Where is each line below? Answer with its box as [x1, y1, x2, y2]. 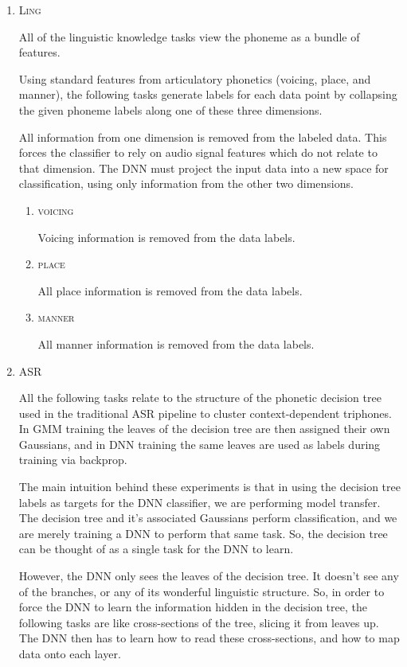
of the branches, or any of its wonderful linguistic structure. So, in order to [18, 583, 385, 599]
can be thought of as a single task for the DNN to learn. [18, 540, 294, 557]
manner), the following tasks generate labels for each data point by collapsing [18, 86, 397, 103]
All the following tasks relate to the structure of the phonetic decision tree [18, 389, 382, 406]
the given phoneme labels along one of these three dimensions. [18, 101, 323, 118]
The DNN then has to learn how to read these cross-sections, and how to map [18, 630, 400, 646]
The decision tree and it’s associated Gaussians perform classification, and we [18, 509, 397, 526]
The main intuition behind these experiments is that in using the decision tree [18, 478, 401, 495]
